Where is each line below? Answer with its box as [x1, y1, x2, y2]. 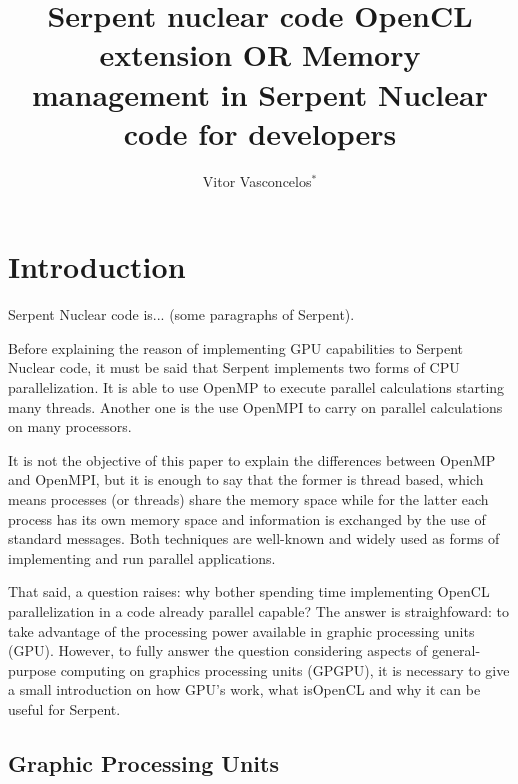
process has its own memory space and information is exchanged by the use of [8, 508, 486, 529]
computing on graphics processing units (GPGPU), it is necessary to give [60, 659, 510, 680]
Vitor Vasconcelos [202, 170, 312, 191]
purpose [8, 659, 56, 680]
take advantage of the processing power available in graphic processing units [8, 620, 475, 641]
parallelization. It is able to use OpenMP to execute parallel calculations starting [8, 377, 505, 397]
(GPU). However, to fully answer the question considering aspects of [8, 640, 428, 661]
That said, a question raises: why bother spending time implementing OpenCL [8, 581, 490, 602]
